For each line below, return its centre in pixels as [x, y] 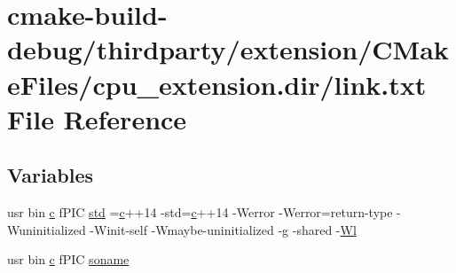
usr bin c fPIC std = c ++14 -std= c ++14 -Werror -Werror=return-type [200, 212]
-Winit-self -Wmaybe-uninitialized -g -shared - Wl [223, 229]
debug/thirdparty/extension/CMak [228, 49]
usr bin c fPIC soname [68, 259]
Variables [51, 175]
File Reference [97, 118]
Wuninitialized [47, 229]
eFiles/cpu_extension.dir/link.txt [217, 84]
